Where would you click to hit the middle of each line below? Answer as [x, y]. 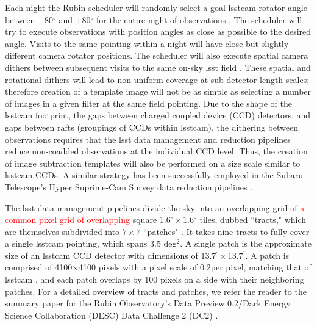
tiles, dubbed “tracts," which [253, 219]
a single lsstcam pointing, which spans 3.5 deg [91, 243]
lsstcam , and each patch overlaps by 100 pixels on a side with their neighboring [155, 279]
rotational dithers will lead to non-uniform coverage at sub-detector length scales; [157, 79]
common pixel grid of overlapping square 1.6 [88, 219]
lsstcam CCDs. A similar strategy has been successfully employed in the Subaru [154, 175]
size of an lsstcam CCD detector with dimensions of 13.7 [111, 255]
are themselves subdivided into [62, 231]
